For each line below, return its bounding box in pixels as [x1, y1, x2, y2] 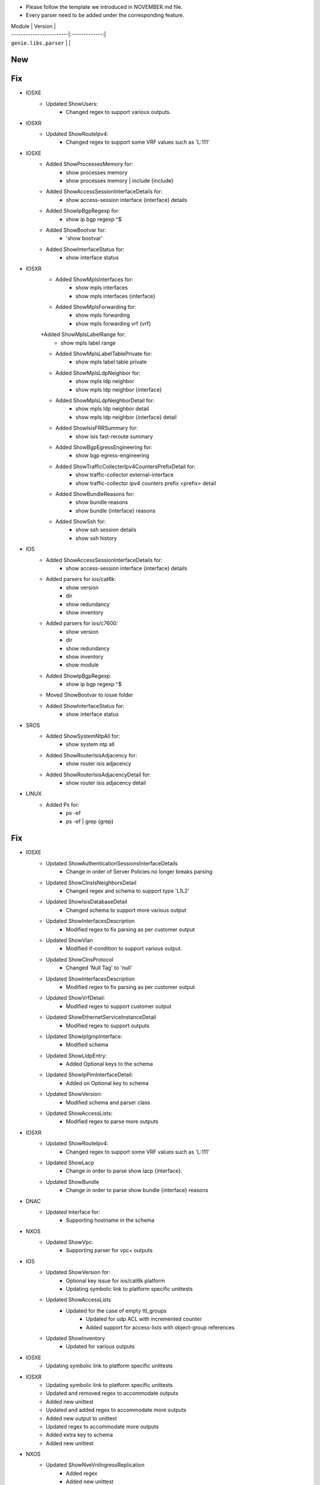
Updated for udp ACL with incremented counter [86, 1316, 202, 1323]
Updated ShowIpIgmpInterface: [46, 1032, 123, 1039]
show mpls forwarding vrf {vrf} [75, 320, 151, 327]
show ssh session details [75, 526, 136, 533]
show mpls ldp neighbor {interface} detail [75, 413, 177, 421]
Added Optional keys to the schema [66, 1060, 153, 1067]
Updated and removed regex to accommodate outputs [46, 1390, 179, 1397]
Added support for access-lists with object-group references [86, 1323, 235, 1331]
